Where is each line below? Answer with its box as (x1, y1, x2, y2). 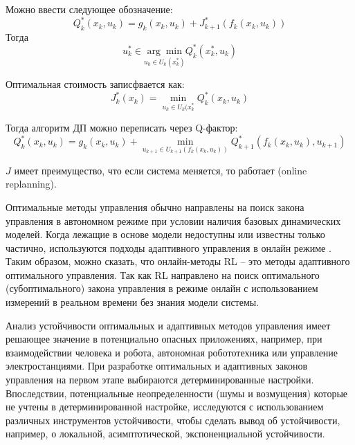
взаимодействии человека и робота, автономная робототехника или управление (6, 345, 338, 359)
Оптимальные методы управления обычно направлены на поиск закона (6, 199, 304, 214)
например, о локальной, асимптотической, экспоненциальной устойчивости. (6, 426, 325, 441)
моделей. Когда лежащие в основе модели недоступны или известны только (6, 227, 325, 242)
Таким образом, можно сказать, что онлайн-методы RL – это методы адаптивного (6, 254, 350, 269)
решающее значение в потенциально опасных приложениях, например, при (6, 332, 322, 346)
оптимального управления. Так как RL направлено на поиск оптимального (6, 267, 320, 282)
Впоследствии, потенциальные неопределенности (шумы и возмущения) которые (6, 385, 348, 400)
